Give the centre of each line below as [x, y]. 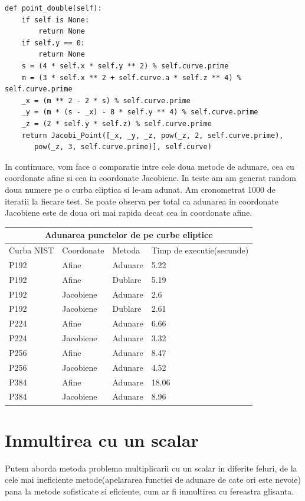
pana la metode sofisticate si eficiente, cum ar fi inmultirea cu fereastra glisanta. [150, 491]
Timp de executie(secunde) [200, 250]
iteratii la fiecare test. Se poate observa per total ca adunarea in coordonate [142, 201]
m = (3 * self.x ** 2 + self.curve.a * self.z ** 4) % [131, 78]
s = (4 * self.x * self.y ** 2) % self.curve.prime [125, 66]
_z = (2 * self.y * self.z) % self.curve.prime [117, 123]
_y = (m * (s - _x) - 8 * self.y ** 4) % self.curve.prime [140, 112]
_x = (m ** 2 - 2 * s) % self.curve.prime [106, 100]
